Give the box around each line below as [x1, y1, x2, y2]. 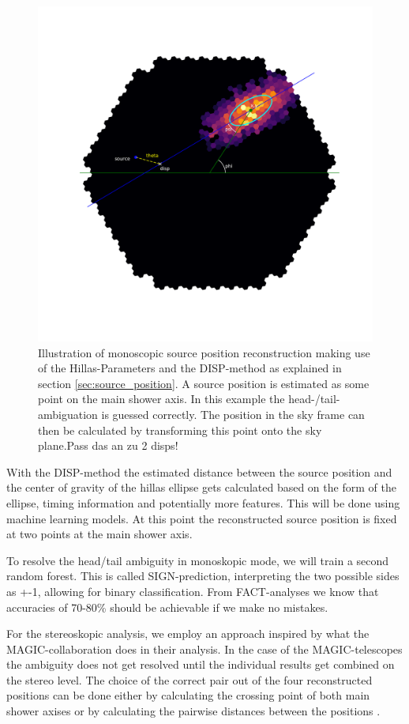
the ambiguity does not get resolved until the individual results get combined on [6, 656, 395, 673]
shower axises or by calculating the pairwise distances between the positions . [6, 703, 381, 719]
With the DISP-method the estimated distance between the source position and [6, 463, 392, 480]
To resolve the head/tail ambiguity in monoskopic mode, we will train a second [6, 552, 389, 568]
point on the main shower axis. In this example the [38, 390, 285, 407]
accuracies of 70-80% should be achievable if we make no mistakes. [6, 598, 328, 615]
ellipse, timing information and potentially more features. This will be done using [6, 494, 400, 511]
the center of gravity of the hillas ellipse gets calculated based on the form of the [6, 479, 396, 496]
